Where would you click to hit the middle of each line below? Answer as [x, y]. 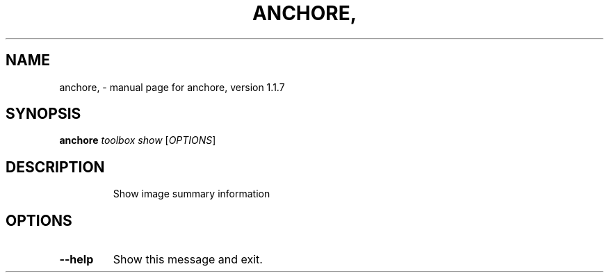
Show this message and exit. [188, 260]
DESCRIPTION [55, 167]
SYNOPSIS [43, 114]
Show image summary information [192, 194]
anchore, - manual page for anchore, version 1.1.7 [172, 87]
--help [76, 260]
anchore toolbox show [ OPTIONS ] [138, 140]
